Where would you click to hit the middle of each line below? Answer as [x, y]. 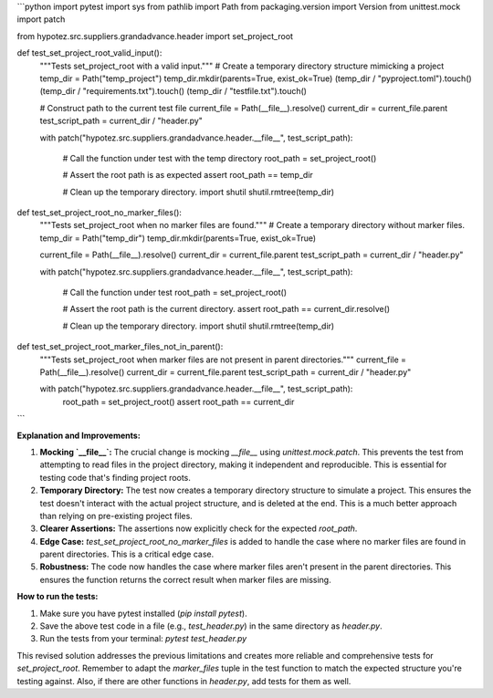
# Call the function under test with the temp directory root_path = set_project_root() [220, 158]
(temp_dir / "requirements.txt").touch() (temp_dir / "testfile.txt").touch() [173, 91]
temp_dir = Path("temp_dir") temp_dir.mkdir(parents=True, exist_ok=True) [178, 238]
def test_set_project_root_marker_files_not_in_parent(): [120, 347]
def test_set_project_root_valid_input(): [89, 53]
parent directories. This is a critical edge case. [127, 554]
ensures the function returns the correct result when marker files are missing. [186, 579]
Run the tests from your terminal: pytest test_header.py [143, 639]
